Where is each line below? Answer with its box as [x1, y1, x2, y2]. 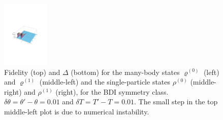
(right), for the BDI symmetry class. [55, 86, 169, 97]
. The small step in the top [134, 96, 218, 107]
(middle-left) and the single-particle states [39, 76, 171, 87]
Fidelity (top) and [4, 66, 60, 77]
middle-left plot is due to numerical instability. [4, 106, 149, 116]
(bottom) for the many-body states [71, 66, 180, 77]
